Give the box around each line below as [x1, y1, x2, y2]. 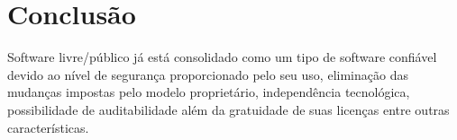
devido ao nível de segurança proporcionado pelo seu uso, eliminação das [7, 65, 408, 83]
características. [7, 118, 89, 136]
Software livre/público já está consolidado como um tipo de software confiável [7, 48, 437, 66]
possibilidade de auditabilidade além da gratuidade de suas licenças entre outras [7, 100, 450, 118]
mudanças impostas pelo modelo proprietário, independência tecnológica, [7, 83, 410, 101]
